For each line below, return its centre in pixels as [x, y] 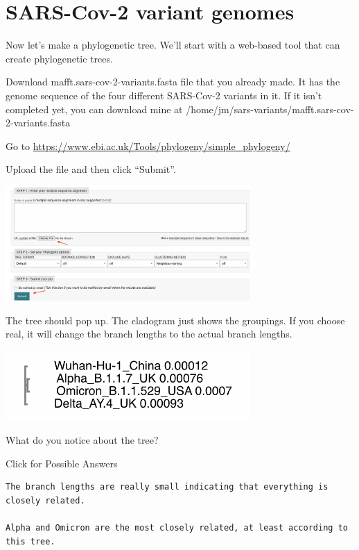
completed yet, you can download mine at [94, 109]
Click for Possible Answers [62, 463]
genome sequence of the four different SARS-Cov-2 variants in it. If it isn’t [164, 95]
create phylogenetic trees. [59, 58]
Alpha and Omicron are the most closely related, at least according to [177, 528]
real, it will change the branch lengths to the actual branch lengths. [149, 334]
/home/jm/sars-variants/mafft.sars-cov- [270, 109]
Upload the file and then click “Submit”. [91, 169]
